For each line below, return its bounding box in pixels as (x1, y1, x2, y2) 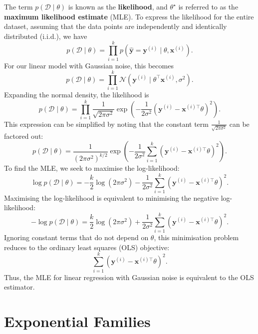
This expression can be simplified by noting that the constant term (4, 118, 209, 129)
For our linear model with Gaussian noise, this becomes (4, 60, 174, 70)
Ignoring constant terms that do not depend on (4, 232, 149, 243)
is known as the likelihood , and (68, 1, 168, 11)
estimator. (4, 282, 35, 292)
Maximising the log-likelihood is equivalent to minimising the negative (4, 192, 219, 203)
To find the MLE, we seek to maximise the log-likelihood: (4, 163, 180, 173)
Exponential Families (4, 311, 151, 331)
